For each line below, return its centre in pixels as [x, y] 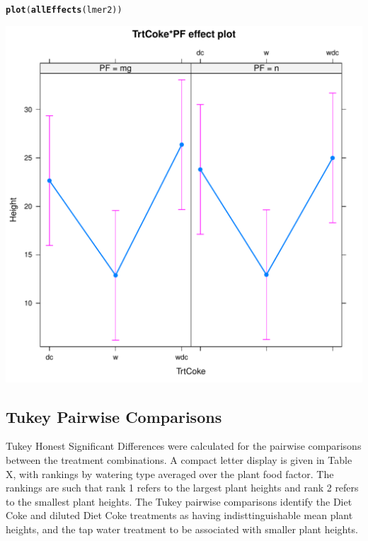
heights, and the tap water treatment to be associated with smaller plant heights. [182, 529]
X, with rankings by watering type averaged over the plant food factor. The [170, 473]
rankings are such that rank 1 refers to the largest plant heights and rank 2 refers [182, 488]
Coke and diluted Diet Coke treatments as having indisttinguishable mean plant [179, 515]
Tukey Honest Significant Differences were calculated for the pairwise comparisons [184, 446]
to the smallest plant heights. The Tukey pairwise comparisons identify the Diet [179, 501]
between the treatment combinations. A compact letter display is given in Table [179, 460]
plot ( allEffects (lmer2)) [64, 10]
